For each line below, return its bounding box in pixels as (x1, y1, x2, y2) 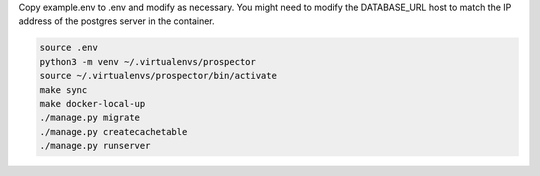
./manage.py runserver (39, 140, 151, 152)
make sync (39, 84, 88, 95)
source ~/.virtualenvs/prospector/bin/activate (39, 70, 277, 82)
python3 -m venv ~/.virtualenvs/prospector (39, 56, 257, 67)
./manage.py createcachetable (39, 126, 188, 137)
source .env (39, 42, 99, 54)
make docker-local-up (39, 98, 146, 109)
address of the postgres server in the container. (18, 15, 215, 27)
